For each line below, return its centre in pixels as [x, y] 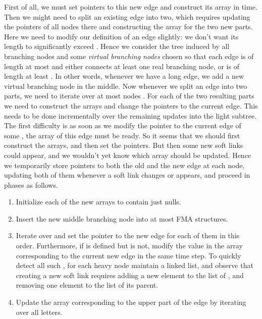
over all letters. [39, 312]
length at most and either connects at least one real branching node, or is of [122, 66]
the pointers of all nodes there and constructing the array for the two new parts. [128, 26]
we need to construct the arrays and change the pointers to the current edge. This [131, 105]
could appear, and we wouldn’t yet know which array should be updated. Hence [128, 155]
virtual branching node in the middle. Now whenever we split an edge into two [126, 86]
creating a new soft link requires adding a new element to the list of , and [130, 275]
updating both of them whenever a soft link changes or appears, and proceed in [127, 175]
